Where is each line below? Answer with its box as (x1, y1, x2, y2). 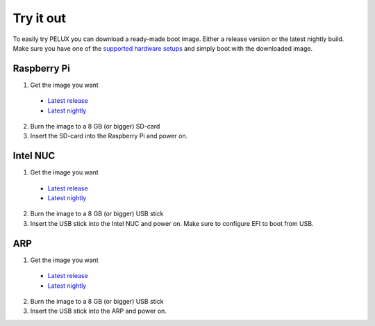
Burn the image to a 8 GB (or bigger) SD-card (30, 122, 160, 131)
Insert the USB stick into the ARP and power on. (30, 307, 167, 316)
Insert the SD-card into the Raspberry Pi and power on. (30, 132, 188, 140)
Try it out (12, 10, 66, 26)
